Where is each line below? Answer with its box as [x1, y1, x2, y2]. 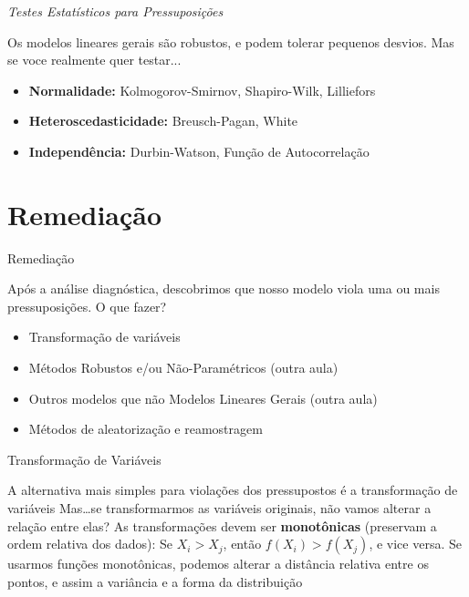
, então [223, 534, 262, 553]
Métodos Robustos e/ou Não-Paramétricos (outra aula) [28, 358, 339, 377]
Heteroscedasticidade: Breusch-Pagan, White [28, 111, 298, 130]
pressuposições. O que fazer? [7, 296, 167, 315]
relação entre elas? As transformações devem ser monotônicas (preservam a [7, 516, 437, 535]
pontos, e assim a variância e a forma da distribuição [7, 571, 303, 591]
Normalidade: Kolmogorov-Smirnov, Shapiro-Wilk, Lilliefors [28, 80, 376, 99]
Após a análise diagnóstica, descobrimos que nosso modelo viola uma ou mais [7, 279, 440, 298]
